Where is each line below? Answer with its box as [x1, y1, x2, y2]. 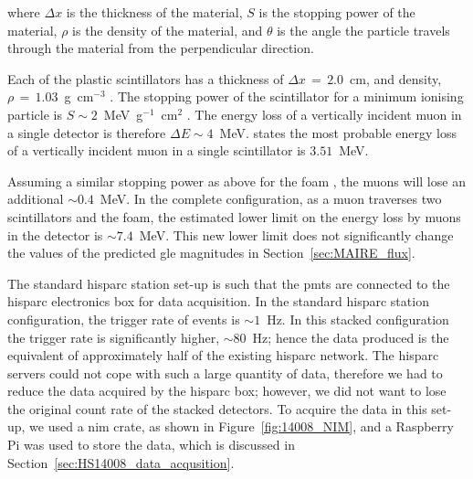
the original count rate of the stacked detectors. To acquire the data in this [7, 399, 427, 418]
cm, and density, [350, 69, 442, 88]
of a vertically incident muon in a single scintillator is [7, 141, 306, 160]
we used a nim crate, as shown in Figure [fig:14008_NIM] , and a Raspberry [29, 417, 454, 436]
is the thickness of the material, [66, 3, 243, 21]
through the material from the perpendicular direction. [7, 38, 314, 58]
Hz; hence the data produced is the [252, 327, 449, 346]
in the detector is [7, 225, 103, 244]
